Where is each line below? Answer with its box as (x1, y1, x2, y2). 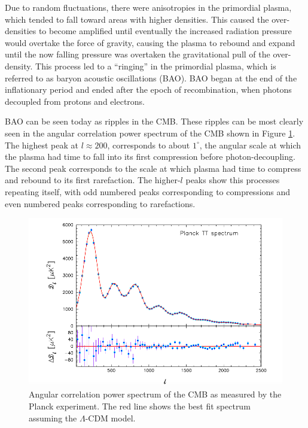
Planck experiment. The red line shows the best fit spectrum (29, 399, 251, 412)
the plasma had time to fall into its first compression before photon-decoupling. (5, 150, 295, 163)
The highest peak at (5, 138, 78, 151)
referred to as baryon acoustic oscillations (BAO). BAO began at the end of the (5, 71, 297, 84)
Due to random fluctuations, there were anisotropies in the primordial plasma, (5, 1, 292, 13)
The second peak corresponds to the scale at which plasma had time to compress (5, 162, 301, 174)
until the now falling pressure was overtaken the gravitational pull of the (5, 48, 270, 60)
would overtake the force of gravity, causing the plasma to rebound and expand (5, 36, 295, 48)
